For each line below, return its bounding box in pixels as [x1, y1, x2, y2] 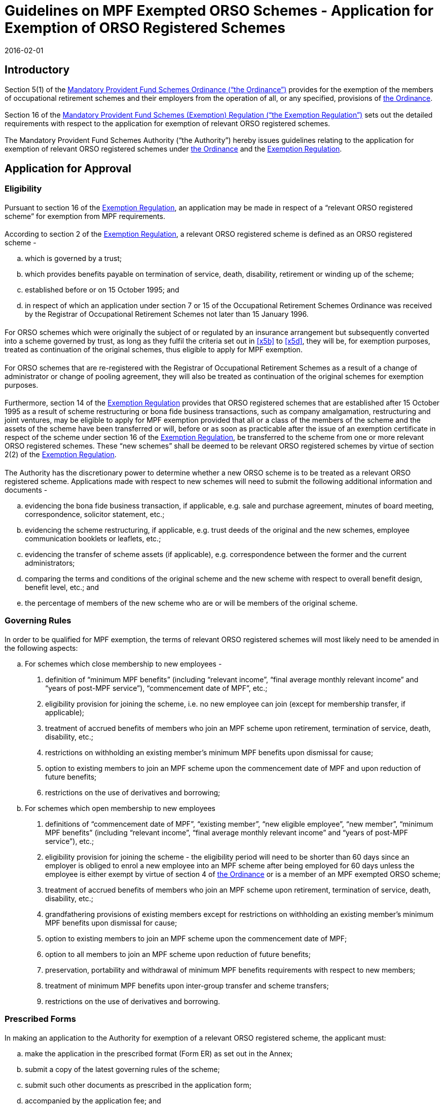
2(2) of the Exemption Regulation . [5, 450, 117, 459]
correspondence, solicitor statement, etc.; [25, 509, 165, 519]
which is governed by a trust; [25, 254, 122, 263]
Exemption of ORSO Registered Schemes [5, 19, 285, 36]
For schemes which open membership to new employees [25, 803, 216, 813]
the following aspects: [5, 643, 78, 652]
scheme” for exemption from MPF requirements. [5, 211, 165, 220]
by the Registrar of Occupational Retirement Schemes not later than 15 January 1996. [25, 310, 309, 319]
